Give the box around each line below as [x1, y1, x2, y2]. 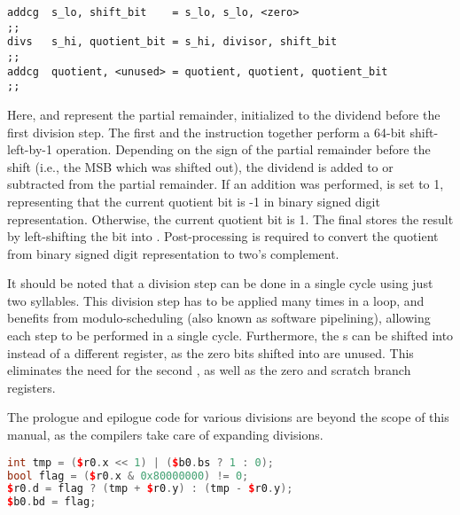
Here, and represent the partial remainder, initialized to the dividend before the [7, 105, 441, 123]
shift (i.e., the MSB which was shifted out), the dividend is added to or [7, 157, 394, 176]
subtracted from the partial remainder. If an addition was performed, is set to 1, [7, 175, 444, 193]
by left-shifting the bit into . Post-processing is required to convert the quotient [7, 227, 439, 246]
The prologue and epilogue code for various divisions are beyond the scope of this [7, 408, 449, 426]
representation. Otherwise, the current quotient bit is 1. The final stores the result [7, 209, 454, 228]
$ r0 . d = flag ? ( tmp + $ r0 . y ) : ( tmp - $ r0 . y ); [7, 482, 293, 495]
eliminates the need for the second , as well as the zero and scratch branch [7, 361, 411, 379]
